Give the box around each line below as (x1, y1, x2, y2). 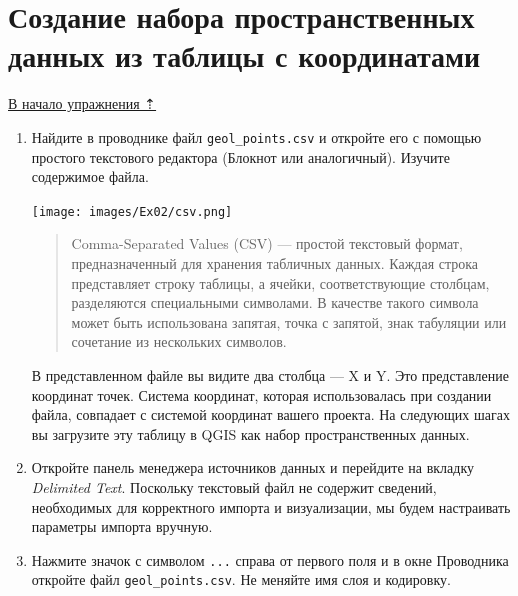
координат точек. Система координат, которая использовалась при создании (31, 384, 492, 405)
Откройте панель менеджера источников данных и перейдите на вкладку (31, 457, 474, 478)
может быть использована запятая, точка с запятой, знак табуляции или (71, 311, 507, 332)
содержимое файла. (31, 166, 149, 187)
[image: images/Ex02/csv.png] (31, 204, 233, 219)
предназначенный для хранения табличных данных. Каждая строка (71, 253, 479, 273)
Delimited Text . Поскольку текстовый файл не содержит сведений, (31, 476, 437, 497)
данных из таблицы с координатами (8, 35, 481, 76)
